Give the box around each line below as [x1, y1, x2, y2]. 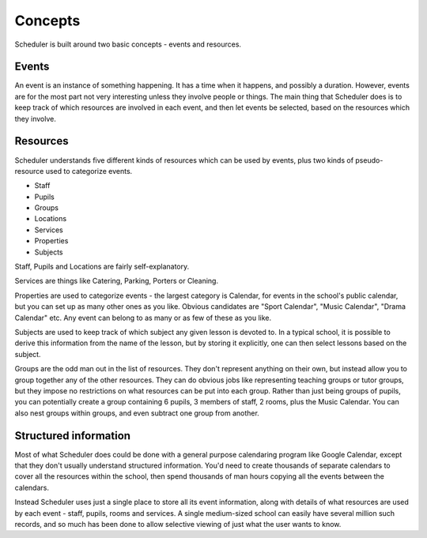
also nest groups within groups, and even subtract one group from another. [14, 408, 260, 418]
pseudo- [355, 155, 384, 165]
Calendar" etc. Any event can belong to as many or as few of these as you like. [14, 313, 272, 322]
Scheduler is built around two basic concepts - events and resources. [14, 40, 241, 49]
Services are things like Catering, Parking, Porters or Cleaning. [14, 277, 219, 286]
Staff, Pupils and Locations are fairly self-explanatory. [14, 261, 190, 272]
